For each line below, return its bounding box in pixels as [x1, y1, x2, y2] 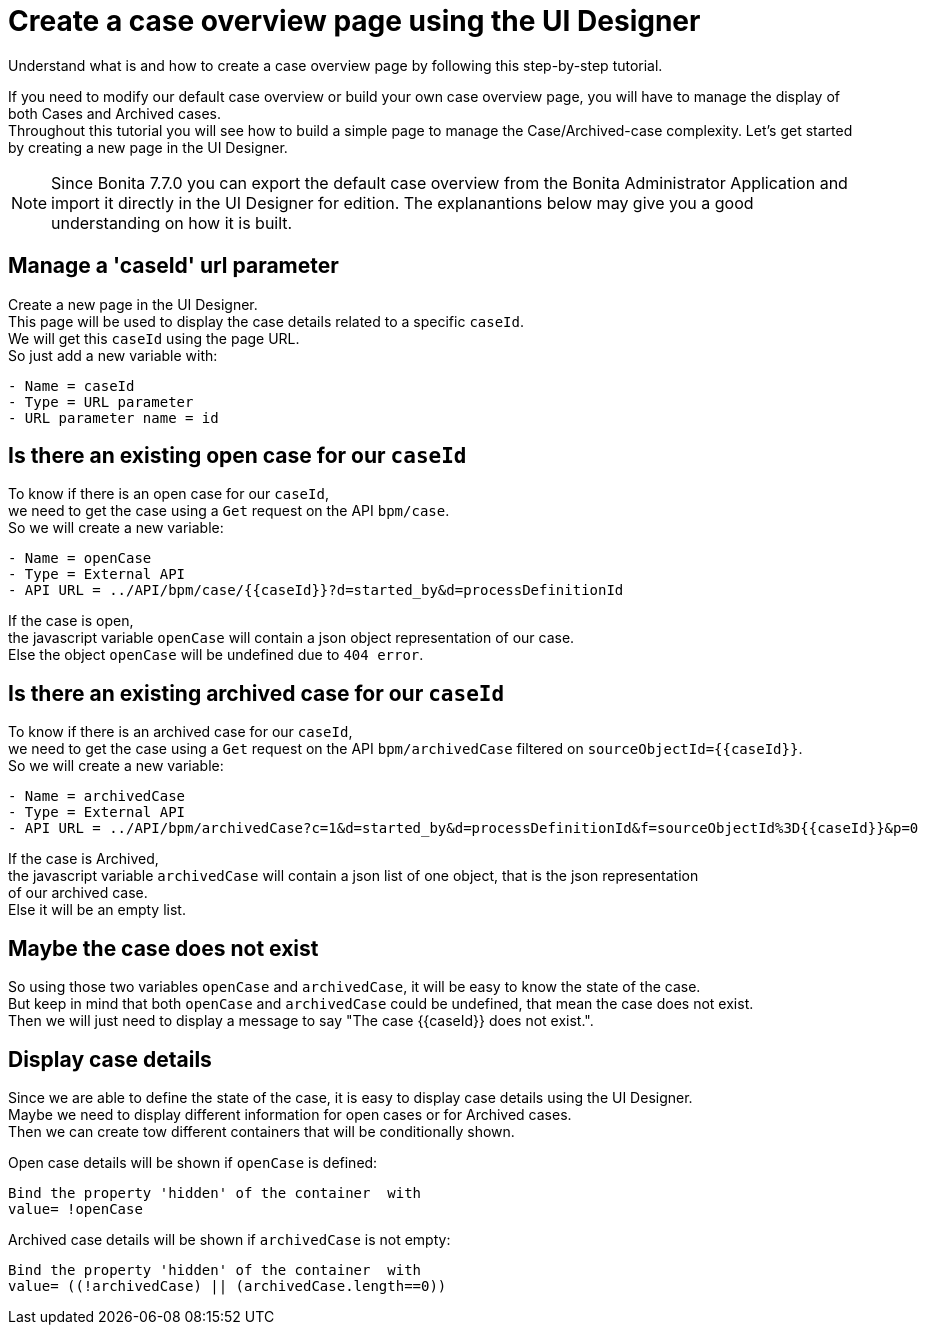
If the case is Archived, [8, 850, 159, 868]
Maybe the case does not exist [8, 935, 319, 961]
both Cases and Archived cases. [8, 104, 221, 122]
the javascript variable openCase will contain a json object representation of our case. [8, 629, 575, 647]
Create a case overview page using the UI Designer [8, 4, 701, 38]
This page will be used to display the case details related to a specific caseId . [8, 312, 525, 330]
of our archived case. [8, 884, 148, 902]
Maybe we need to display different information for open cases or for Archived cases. [8, 1105, 572, 1123]
